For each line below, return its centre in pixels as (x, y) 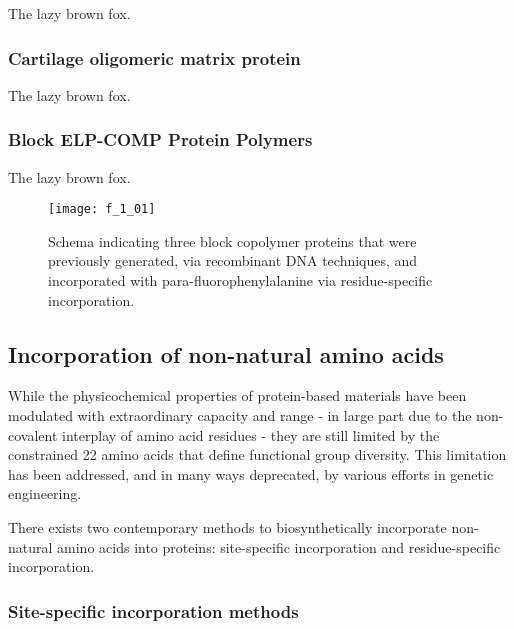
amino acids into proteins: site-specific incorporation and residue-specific (279, 546)
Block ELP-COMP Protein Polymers (160, 139)
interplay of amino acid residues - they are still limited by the (251, 434)
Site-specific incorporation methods (153, 610)
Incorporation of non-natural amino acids (226, 353)
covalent (33, 434)
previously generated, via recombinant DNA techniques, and (233, 260)
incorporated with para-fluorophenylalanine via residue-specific (240, 280)
